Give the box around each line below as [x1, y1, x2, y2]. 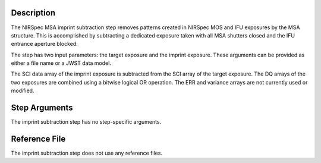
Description [11, 8, 56, 18]
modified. [11, 87, 34, 95]
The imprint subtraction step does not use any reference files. [11, 149, 163, 157]
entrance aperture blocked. [11, 40, 78, 48]
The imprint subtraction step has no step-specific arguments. [11, 118, 162, 126]
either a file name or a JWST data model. [11, 59, 111, 67]
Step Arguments [11, 103, 74, 113]
